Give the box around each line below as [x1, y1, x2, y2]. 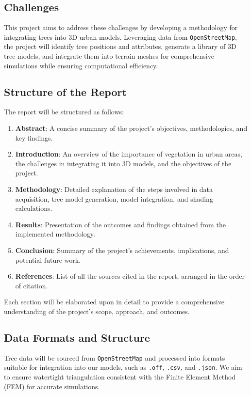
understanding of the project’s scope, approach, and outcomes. [4, 306, 190, 316]
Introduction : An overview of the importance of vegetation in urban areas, [15, 149, 242, 159]
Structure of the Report [4, 84, 127, 99]
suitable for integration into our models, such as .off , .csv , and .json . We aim [4, 362, 242, 372]
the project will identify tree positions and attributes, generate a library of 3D [4, 41, 236, 51]
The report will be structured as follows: [4, 107, 124, 117]
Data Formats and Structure [4, 330, 150, 345]
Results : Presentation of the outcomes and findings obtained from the [15, 219, 226, 229]
